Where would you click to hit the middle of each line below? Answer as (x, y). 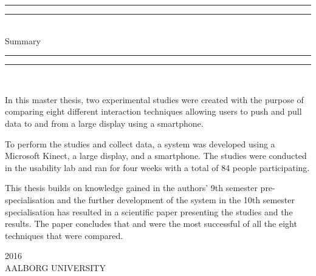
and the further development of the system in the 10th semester (176, 199)
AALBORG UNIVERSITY (55, 267)
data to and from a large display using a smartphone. (104, 123)
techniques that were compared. (64, 235)
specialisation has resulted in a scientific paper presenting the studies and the (149, 211)
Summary (23, 40)
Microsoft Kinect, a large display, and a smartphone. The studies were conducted (156, 156)
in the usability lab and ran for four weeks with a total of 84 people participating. (157, 167)
